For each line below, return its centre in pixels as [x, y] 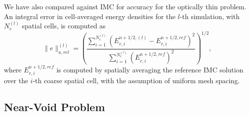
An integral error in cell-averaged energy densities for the [90, 16]
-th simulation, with [210, 16]
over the [16, 80]
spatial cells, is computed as [64, 26]
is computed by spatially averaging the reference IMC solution [150, 70]
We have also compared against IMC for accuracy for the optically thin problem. [125, 6]
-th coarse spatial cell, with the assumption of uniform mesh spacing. [136, 80]
